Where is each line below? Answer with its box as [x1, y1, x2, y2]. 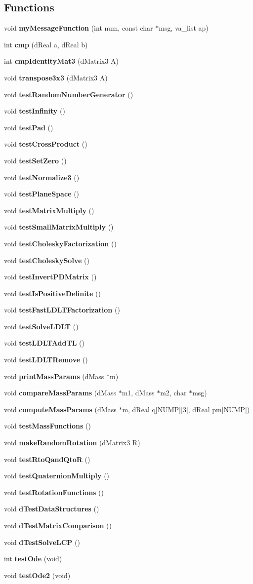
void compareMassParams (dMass [4, 388, 116, 398]
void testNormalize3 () [4, 172, 80, 182]
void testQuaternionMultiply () [4, 470, 110, 481]
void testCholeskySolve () [4, 255, 89, 265]
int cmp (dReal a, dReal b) [4, 39, 88, 49]
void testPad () [4, 122, 53, 132]
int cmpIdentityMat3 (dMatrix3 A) [4, 56, 119, 66]
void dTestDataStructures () [4, 504, 99, 514]
